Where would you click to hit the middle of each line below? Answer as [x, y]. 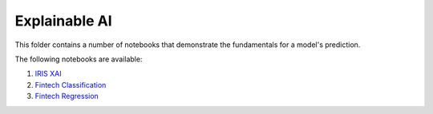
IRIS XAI [48, 74]
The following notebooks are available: [79, 59]
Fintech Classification [71, 85]
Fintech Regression [67, 96]
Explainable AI [63, 21]
